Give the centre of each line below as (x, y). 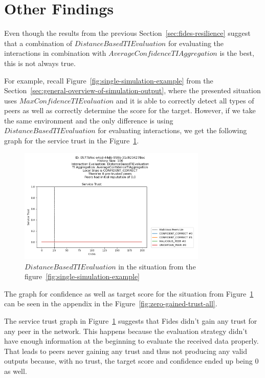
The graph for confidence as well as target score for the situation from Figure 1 (129, 293)
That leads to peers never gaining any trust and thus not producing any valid (126, 351)
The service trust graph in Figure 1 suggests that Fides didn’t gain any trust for (131, 321)
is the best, (237, 53)
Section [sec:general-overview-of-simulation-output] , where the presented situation (132, 90)
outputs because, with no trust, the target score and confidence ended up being (128, 361)
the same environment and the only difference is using (89, 120)
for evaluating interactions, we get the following (172, 130)
